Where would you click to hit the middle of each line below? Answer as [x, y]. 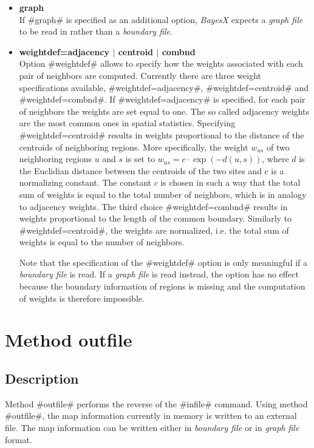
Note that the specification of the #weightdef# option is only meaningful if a [163, 262]
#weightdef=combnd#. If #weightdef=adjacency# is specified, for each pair [162, 99]
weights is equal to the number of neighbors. [102, 242]
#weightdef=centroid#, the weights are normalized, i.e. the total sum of [154, 230]
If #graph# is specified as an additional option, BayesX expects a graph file [161, 19]
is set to [140, 159]
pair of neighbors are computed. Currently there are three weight [140, 75]
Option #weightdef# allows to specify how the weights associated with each [161, 63]
